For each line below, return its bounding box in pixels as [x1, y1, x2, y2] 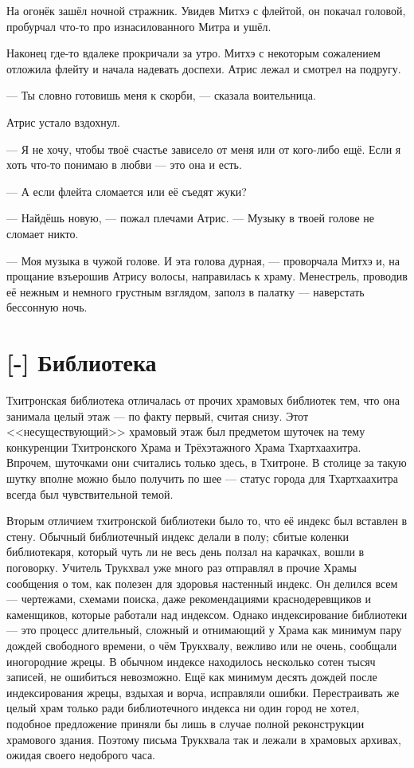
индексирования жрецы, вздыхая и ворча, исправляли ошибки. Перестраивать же [6, 684, 400, 700]
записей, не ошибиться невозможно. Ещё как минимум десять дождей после [6, 668, 377, 685]
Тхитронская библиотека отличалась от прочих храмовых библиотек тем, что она [6, 392, 400, 409]
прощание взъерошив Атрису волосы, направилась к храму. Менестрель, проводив [6, 268, 408, 284]
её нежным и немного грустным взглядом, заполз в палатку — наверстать [6, 283, 365, 300]
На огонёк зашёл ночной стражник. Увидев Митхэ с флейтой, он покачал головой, [6, 2, 406, 18]
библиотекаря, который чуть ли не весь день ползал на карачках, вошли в [6, 543, 365, 560]
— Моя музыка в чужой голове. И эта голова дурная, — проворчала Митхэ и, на [6, 252, 400, 268]
